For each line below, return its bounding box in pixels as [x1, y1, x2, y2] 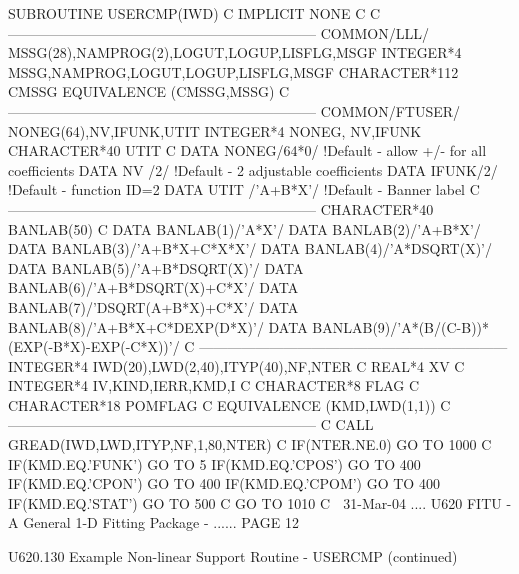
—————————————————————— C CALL [8, 414, 374, 435]
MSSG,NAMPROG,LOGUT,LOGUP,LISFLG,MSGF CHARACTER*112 [8, 61, 459, 82]
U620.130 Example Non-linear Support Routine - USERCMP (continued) [8, 546, 458, 567]
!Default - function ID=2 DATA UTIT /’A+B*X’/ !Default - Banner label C [8, 179, 480, 200]
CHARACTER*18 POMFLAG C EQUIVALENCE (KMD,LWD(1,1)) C [8, 394, 451, 415]
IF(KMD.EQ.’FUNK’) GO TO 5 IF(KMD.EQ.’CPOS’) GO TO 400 [8, 453, 421, 474]
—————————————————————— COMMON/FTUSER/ [8, 100, 461, 121]
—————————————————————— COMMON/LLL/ [8, 22, 429, 43]
